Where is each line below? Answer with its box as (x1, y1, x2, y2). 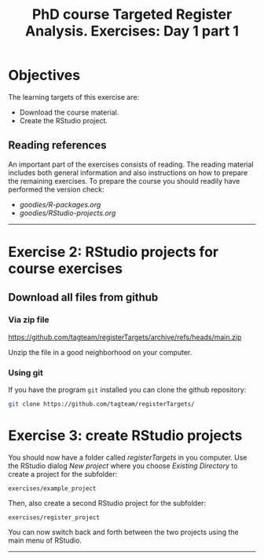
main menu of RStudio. (8, 536, 82, 545)
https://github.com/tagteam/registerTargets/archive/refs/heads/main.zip (8, 332, 242, 342)
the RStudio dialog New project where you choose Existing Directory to (8, 461, 238, 470)
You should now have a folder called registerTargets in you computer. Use (8, 452, 247, 462)
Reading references (8, 139, 107, 152)
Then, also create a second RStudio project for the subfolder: (8, 498, 207, 507)
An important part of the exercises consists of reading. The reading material (8, 159, 254, 169)
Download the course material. (19, 108, 119, 117)
